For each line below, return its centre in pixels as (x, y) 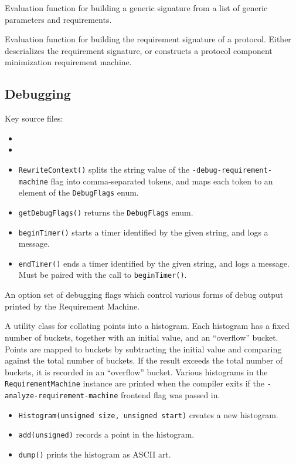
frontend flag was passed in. (170, 394)
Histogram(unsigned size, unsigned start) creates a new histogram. (148, 414)
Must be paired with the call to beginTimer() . (103, 275)
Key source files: (34, 118)
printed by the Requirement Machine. (72, 306)
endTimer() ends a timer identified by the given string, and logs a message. (154, 263)
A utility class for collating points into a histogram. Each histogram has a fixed (147, 326)
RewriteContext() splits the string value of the (104, 169)
